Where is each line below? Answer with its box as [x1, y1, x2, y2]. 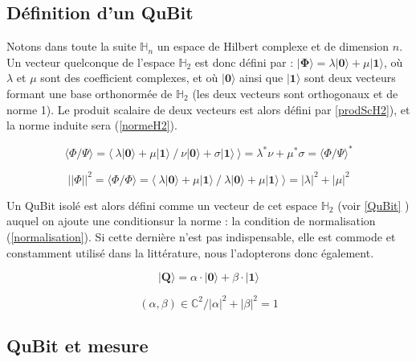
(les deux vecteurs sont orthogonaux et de [192, 84, 398, 101]
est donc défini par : [194, 53, 294, 70]
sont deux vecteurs [304, 69, 396, 86]
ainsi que [239, 69, 283, 86]
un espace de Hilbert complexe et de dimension [157, 38, 389, 55]
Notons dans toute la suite [6, 38, 137, 55]
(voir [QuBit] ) [337, 196, 410, 213]
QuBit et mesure [6, 333, 149, 358]
